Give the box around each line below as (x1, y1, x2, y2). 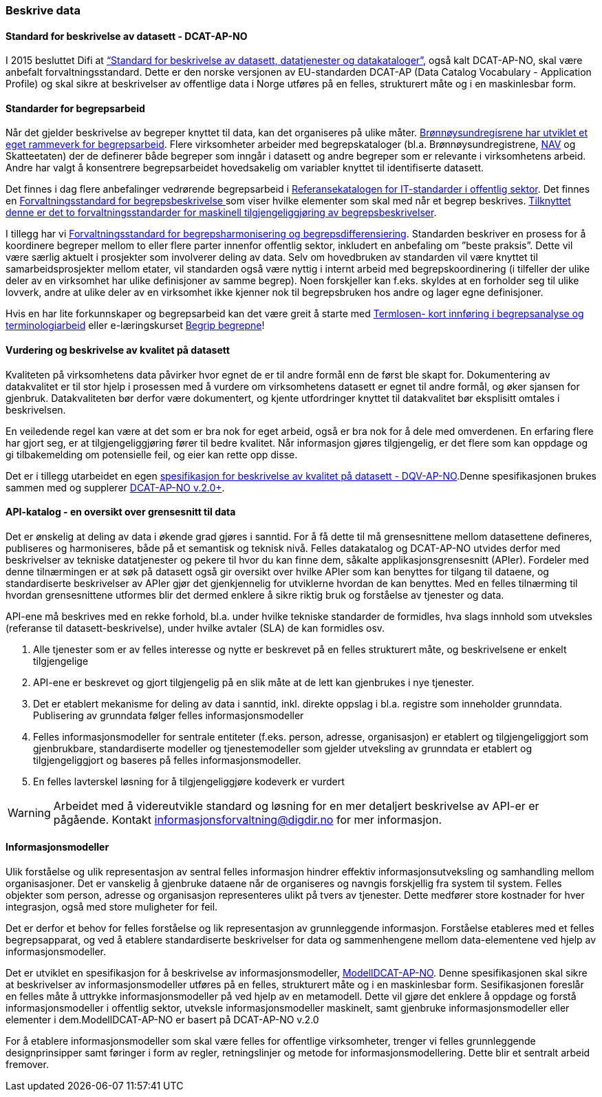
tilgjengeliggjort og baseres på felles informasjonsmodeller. (33, 754, 301, 766)
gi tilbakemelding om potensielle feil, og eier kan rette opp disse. (6, 448, 298, 460)
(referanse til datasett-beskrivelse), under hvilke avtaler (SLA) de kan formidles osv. (6, 621, 385, 634)
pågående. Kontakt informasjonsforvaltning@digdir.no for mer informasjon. (53, 812, 442, 827)
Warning (8, 805, 51, 820)
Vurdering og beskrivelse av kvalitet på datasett (6, 344, 230, 356)
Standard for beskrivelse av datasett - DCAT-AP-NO (6, 30, 248, 42)
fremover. (6, 1058, 49, 1071)
